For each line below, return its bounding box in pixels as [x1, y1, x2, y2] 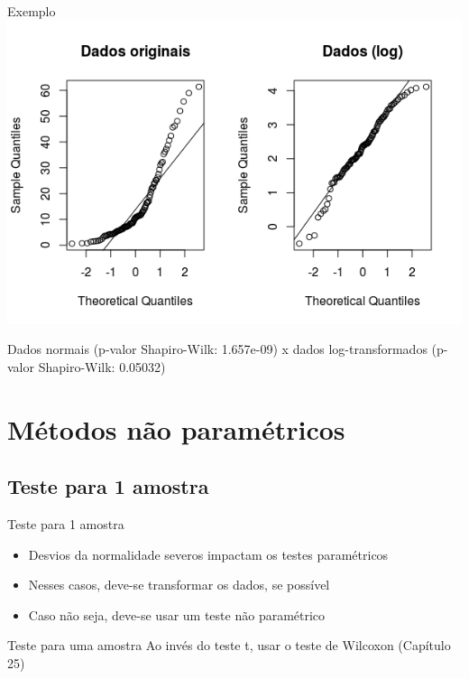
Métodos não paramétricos [7, 410, 345, 447]
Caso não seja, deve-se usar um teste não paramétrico [28, 605, 326, 624]
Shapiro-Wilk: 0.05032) [38, 357, 166, 376]
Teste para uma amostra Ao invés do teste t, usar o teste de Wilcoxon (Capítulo [7, 636, 451, 655]
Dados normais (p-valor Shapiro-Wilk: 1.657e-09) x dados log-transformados [7, 339, 428, 358]
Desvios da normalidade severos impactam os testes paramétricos [28, 544, 389, 563]
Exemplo [7, 2, 56, 20]
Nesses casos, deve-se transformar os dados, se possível [28, 575, 330, 594]
